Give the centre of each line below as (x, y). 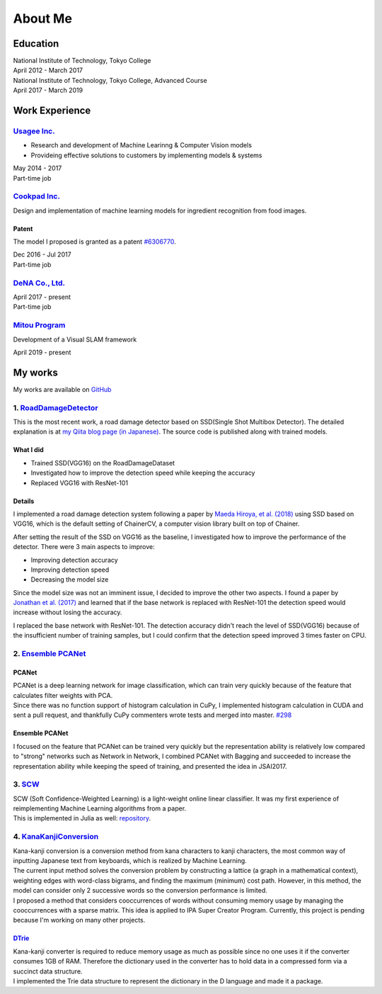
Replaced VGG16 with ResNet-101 (80, 482)
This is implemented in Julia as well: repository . (82, 818)
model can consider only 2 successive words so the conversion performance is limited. (140, 891)
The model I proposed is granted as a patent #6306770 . (94, 242)
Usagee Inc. (34, 131)
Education (36, 44)
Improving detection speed (70, 570)
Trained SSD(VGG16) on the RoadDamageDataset (103, 463)
